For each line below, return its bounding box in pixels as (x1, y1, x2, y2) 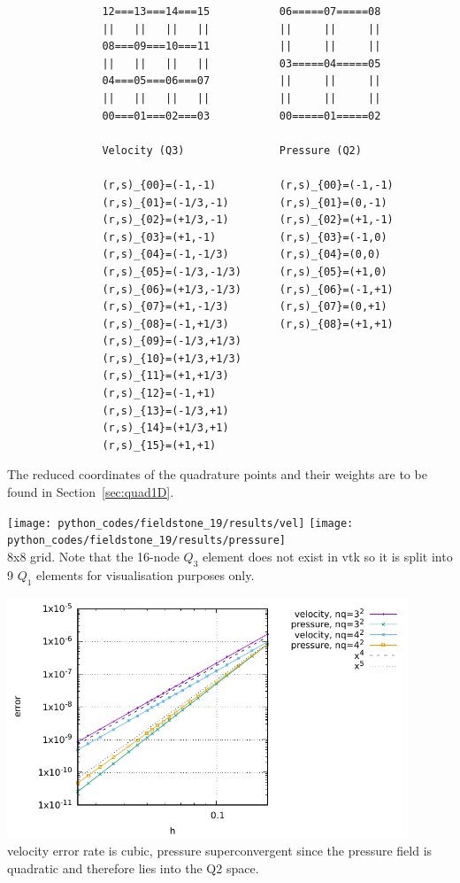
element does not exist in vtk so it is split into (202, 546, 453, 565)
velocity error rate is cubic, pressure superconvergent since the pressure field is (7, 841, 433, 860)
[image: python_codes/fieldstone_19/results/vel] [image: (7, 516, 354, 530)
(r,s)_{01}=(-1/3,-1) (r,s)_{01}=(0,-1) (102, 196, 387, 209)
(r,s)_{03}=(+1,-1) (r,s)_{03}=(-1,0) (102, 230, 387, 244)
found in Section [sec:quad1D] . (7, 483, 174, 501)
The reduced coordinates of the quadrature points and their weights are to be (7, 465, 427, 484)
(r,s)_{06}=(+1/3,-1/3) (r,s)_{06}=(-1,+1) (102, 283, 394, 296)
